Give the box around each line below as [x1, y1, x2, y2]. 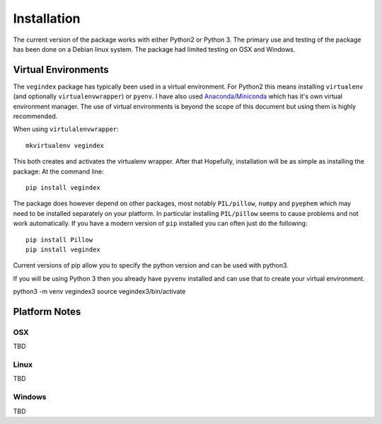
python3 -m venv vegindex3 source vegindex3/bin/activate [13, 287, 186, 296]
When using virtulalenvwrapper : [13, 125, 120, 134]
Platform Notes [13, 305, 81, 318]
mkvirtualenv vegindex [25, 142, 105, 149]
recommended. [13, 112, 58, 120]
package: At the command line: [13, 167, 104, 176]
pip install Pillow [25, 236, 93, 243]
